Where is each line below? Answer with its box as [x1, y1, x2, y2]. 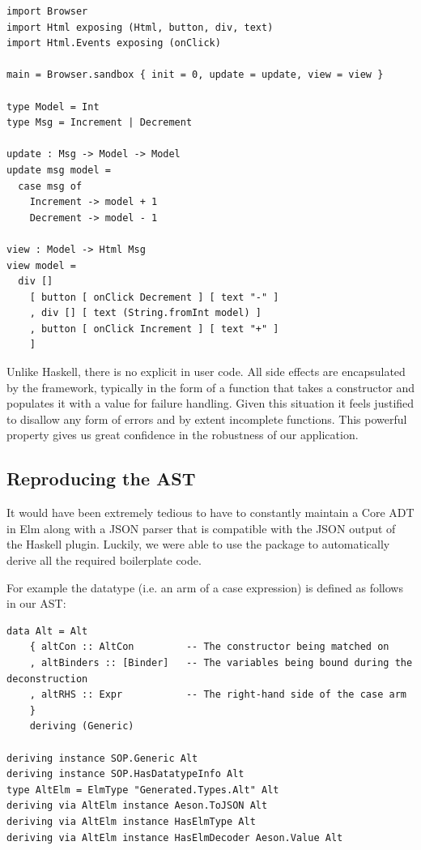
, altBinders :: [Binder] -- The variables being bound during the [29, 656, 413, 668]
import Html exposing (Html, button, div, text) [6, 21, 274, 33]
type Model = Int [6, 100, 100, 113]
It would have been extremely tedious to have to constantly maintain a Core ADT [6, 504, 415, 521]
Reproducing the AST [6, 466, 196, 491]
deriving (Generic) [29, 720, 134, 733]
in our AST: [6, 595, 66, 612]
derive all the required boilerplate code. [6, 552, 202, 569]
